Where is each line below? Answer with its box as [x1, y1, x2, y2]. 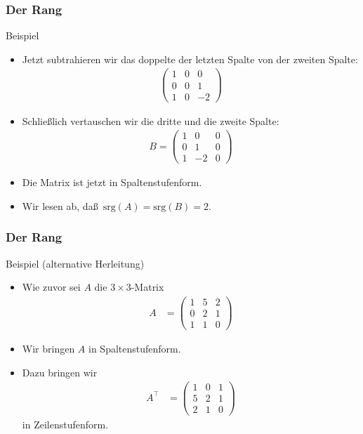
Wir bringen [22, 341, 75, 356]
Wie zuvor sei [22, 280, 81, 294]
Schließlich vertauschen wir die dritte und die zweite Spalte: [22, 113, 279, 128]
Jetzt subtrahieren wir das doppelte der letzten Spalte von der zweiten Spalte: [22, 51, 358, 66]
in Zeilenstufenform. [22, 416, 109, 431]
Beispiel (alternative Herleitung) [6, 256, 145, 270]
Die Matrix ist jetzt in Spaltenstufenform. [22, 175, 202, 190]
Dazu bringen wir [22, 364, 98, 379]
